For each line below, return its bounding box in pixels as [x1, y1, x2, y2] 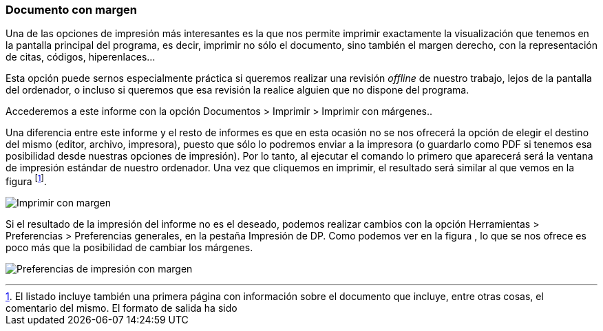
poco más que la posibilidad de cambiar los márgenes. [6, 242, 253, 254]
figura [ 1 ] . [6, 173, 47, 188]
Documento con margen [6, 3, 137, 17]
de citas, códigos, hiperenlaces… [6, 51, 156, 63]
